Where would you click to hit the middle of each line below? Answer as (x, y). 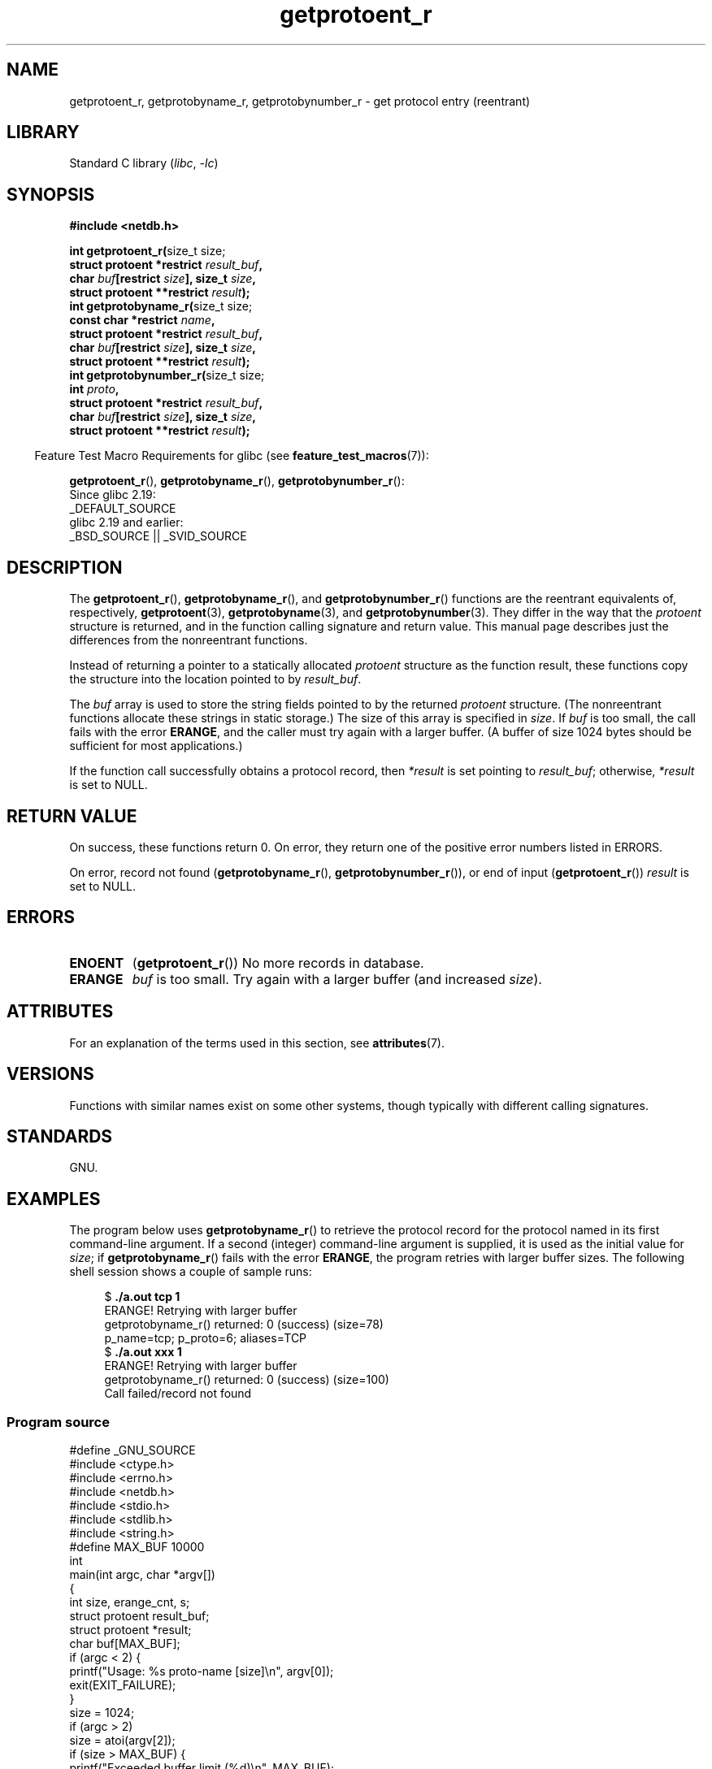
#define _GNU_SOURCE (132, 1450)
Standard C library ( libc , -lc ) (144, 163)
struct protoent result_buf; (139, 1615)
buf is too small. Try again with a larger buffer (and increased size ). (337, 979)
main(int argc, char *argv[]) (142, 1574)
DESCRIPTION (65, 567)
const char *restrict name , (142, 320)
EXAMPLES (54, 1199)
